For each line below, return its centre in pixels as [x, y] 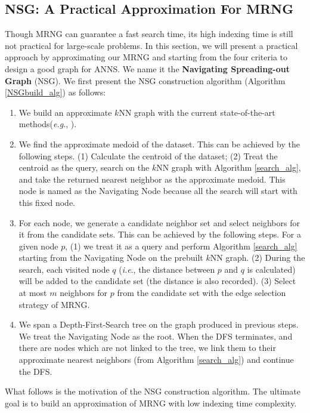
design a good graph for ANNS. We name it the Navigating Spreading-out [147, 68]
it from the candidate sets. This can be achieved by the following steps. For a [160, 234]
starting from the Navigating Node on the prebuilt [111, 258]
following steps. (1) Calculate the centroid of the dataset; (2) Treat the [148, 155]
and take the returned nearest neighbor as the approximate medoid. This [152, 179]
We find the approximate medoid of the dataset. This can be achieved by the [159, 144]
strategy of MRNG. [54, 304]
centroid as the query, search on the [84, 167]
